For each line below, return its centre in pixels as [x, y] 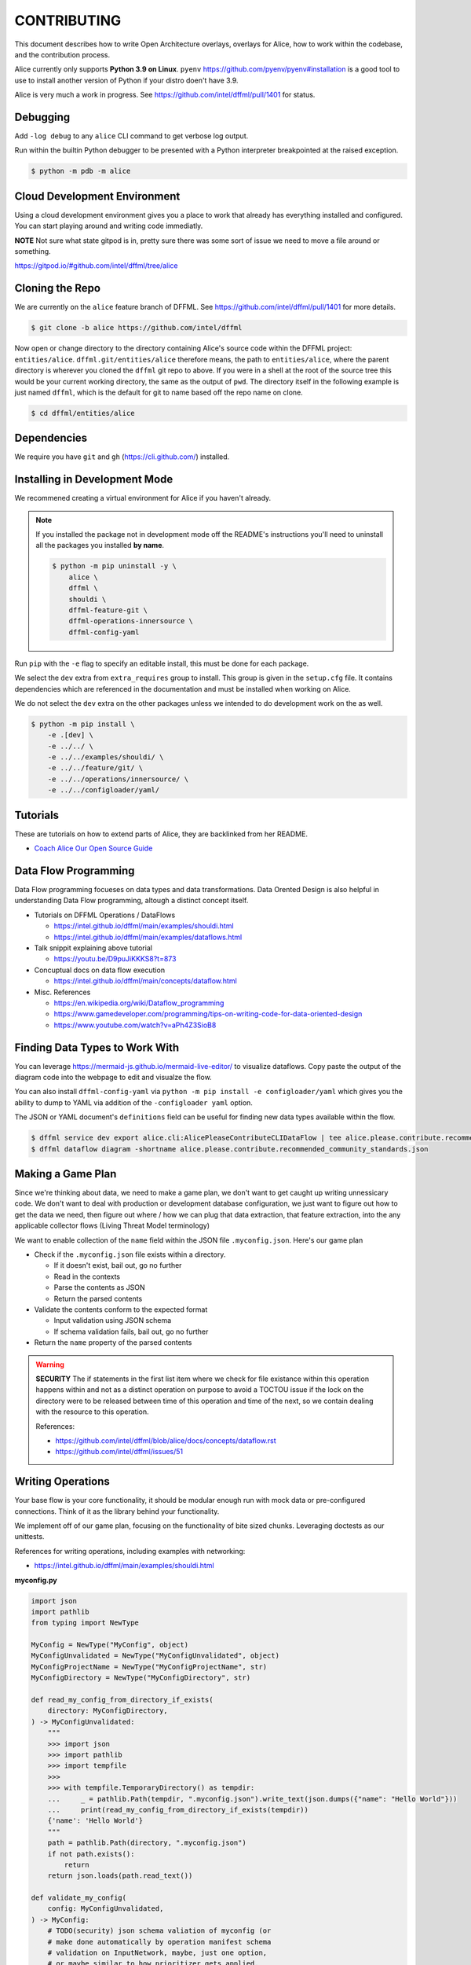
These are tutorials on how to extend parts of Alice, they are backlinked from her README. [161, 834]
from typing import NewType [85, 1623]
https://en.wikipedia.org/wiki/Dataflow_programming [139, 1003]
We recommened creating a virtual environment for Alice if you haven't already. [143, 498]
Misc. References [62, 992]
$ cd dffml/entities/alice [83, 413]
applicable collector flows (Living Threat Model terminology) [112, 1225]
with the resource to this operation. [92, 1412]
